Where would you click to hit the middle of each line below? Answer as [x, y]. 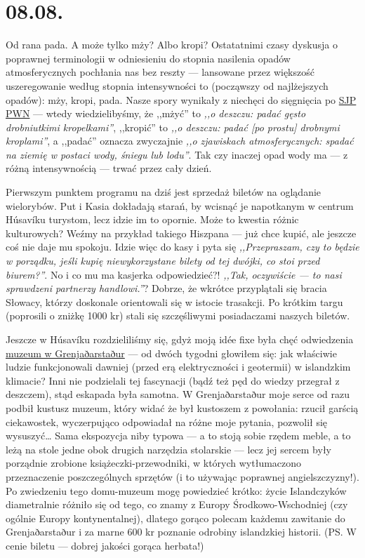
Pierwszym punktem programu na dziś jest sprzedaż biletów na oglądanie [164, 192]
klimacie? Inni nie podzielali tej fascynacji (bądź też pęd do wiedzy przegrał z [173, 380]
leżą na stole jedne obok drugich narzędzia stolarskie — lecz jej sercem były [169, 449]
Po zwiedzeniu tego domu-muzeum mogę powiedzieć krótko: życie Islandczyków [176, 490]
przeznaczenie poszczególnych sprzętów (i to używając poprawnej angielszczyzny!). [182, 476]
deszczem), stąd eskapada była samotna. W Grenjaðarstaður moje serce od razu [178, 394]
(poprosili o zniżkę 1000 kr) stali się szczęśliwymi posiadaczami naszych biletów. [178, 315]
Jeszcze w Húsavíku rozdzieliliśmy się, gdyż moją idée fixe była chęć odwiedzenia [180, 339]
